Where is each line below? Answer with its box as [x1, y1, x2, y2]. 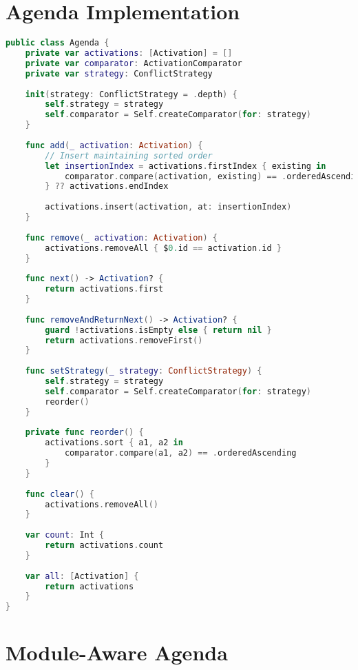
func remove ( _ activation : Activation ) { [25, 232, 218, 243]
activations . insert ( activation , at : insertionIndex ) [45, 202, 292, 212]
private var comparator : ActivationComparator [25, 58, 242, 68]
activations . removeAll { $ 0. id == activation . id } [45, 243, 282, 253]
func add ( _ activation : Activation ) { [25, 140, 203, 150]
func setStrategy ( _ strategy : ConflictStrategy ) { [25, 366, 262, 376]
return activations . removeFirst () [45, 335, 203, 345]
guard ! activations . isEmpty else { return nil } [45, 325, 272, 335]
